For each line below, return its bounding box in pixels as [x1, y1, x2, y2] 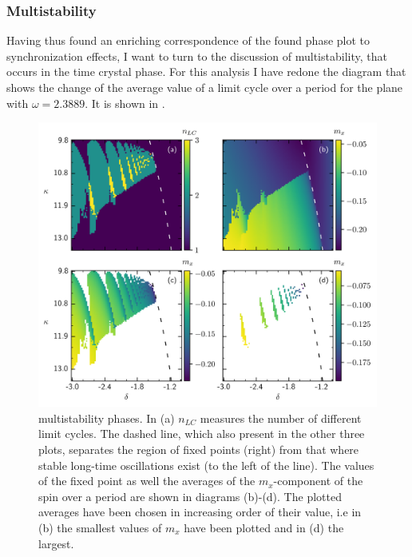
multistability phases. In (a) [38, 409, 175, 426]
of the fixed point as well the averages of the [38, 472, 256, 489]
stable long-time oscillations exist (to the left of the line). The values [38, 456, 374, 473]
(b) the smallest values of [38, 519, 162, 536]
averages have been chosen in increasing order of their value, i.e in [38, 503, 362, 520]
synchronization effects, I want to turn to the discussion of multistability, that [6, 47, 387, 64]
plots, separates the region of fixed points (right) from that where [38, 441, 359, 458]
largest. [38, 535, 74, 551]
